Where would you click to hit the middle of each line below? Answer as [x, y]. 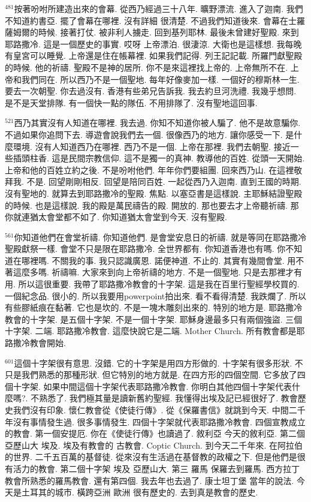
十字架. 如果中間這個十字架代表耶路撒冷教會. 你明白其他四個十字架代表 [153, 386]
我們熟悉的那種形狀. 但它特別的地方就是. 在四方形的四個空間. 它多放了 [159, 375]
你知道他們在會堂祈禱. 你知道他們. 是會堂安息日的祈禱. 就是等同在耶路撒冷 [160, 237]
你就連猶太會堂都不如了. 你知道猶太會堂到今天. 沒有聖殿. [116, 217]
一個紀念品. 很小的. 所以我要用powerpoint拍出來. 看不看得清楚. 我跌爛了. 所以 [155, 295]
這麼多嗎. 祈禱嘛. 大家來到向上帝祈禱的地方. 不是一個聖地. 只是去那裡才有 [158, 272]
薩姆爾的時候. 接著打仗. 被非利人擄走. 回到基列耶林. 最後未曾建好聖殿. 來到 [152, 32]
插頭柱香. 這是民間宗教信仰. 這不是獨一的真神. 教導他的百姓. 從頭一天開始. [159, 158]
